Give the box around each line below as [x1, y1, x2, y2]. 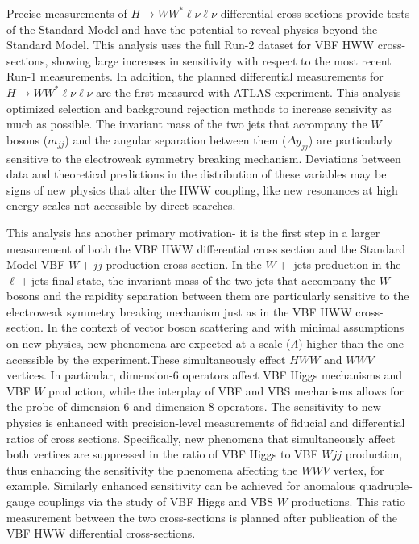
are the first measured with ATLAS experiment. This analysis [96, 83, 401, 100]
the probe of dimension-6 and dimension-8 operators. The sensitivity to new [6, 398, 381, 415]
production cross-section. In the [106, 256, 262, 273]
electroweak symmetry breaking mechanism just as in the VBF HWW [6, 303, 352, 320]
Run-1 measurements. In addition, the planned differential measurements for [6, 68, 384, 85]
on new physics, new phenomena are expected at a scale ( [6, 335, 291, 352]
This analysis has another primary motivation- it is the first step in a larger [6, 224, 380, 241]
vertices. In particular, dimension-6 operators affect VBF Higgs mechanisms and [6, 366, 403, 383]
